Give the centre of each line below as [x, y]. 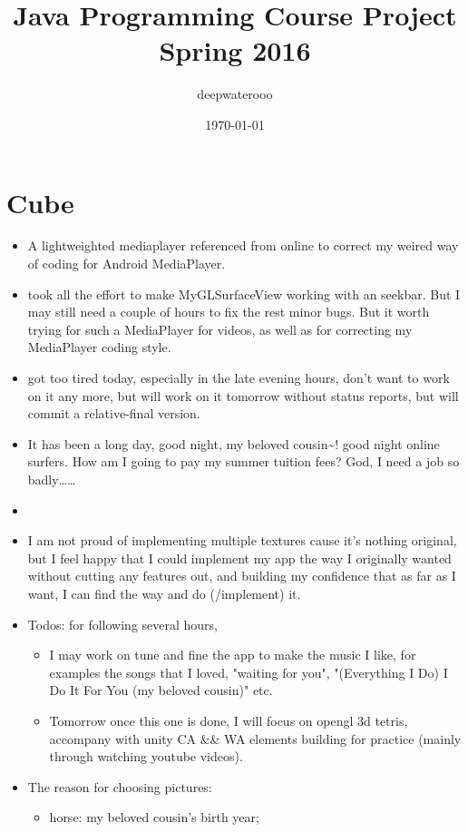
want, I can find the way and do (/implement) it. [164, 593]
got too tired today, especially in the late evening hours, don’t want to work [239, 377]
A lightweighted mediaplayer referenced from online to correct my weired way [243, 245]
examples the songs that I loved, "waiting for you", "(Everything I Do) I [249, 672]
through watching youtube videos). [146, 756]
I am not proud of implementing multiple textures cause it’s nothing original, [242, 540]
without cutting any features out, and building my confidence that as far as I [242, 576]
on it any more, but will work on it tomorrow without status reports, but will [243, 395]
